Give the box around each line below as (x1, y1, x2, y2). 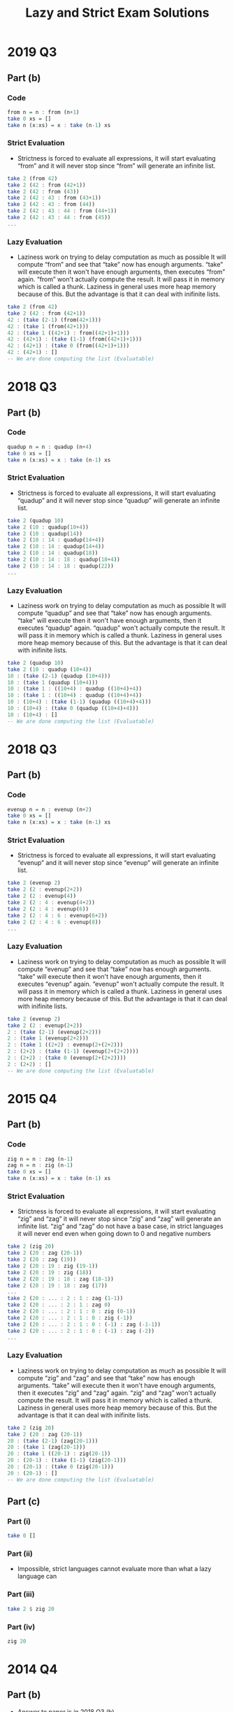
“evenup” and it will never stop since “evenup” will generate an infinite (17, 859, 219, 867)
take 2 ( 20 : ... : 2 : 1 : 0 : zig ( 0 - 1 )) (7, 1308, 136, 1315)
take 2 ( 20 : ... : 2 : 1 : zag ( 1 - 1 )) (7, 1295, 124, 1302)
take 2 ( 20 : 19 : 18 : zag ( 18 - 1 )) (7, 1276, 114, 1283)
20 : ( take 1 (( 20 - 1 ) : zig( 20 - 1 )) (7, 1450, 111, 1457)
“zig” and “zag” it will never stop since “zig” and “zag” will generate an (17, 1215, 221, 1223)
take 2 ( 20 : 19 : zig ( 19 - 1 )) (7, 1262, 98, 1269)
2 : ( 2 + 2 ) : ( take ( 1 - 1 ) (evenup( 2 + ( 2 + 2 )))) (7, 1048, 139, 1055)
